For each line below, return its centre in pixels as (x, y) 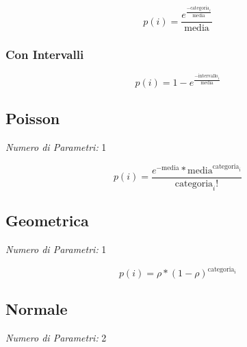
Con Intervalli (45, 55)
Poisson (33, 118)
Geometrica (47, 220)
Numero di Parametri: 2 (56, 338)
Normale (37, 309)
